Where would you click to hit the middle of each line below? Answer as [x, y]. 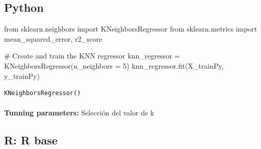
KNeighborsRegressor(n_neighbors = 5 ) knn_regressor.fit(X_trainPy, [114, 65]
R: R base [31, 140]
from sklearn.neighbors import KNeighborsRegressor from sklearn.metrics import [131, 29]
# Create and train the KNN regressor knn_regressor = [92, 56]
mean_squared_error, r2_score [53, 38]
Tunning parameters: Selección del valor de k [79, 113]
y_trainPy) [22, 76]
